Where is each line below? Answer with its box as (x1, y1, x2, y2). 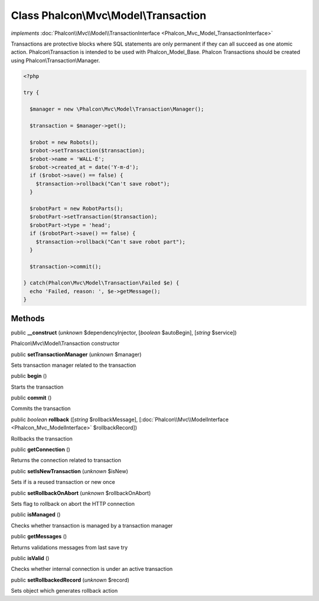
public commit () (11, 394, 52, 402)
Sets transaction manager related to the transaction (11, 361, 136, 369)
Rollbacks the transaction (11, 435, 73, 442)
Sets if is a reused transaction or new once (11, 479, 115, 486)
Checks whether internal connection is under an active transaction (11, 566, 173, 573)
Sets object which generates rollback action (11, 587, 118, 594)
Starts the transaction (11, 383, 64, 390)
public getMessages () (11, 533, 67, 540)
